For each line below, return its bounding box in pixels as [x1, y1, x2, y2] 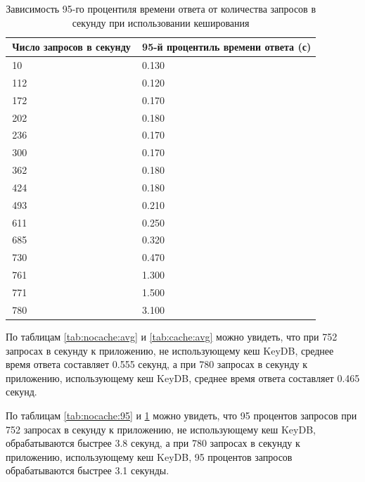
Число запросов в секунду [12, 39, 131, 54]
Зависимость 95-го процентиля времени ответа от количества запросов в [6, 1, 316, 15]
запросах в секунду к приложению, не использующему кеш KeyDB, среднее [6, 343, 334, 357]
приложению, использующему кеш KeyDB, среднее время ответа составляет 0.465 [6, 370, 360, 385]
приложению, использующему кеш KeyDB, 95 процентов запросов [6, 449, 293, 464]
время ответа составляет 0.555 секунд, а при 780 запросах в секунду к [6, 357, 308, 372]
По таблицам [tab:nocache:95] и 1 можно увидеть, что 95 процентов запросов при [6, 407, 357, 422]
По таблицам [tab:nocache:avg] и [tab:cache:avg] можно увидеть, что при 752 [6, 329, 338, 343]
